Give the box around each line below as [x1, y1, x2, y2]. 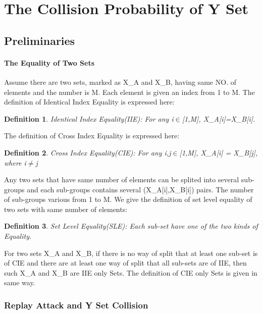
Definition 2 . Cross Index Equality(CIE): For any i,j [4, 147, 171, 158]
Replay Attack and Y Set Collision [4, 298, 148, 311]
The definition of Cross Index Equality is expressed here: [4, 130, 180, 141]
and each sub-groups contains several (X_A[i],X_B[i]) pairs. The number [27, 184, 254, 194]
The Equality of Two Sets [4, 57, 95, 68]
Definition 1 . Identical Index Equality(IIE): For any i [4, 113, 174, 124]
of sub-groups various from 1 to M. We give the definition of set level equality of [4, 194, 252, 204]
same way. [4, 277, 35, 288]
